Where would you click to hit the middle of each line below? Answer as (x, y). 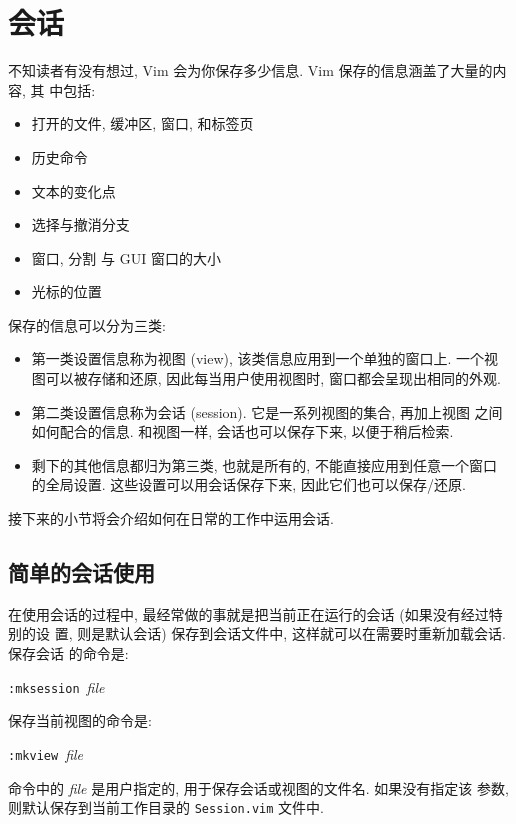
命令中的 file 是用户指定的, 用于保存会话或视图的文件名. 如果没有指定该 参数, (258, 787)
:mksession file (56, 686)
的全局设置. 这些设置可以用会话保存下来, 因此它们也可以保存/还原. (248, 484)
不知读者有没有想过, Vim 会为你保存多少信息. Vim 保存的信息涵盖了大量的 (250, 70)
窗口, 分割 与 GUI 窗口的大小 (126, 257)
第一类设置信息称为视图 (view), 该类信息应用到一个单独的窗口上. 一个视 (265, 358)
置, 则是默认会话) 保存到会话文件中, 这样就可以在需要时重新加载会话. (280, 633)
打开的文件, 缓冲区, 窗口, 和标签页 (142, 123)
